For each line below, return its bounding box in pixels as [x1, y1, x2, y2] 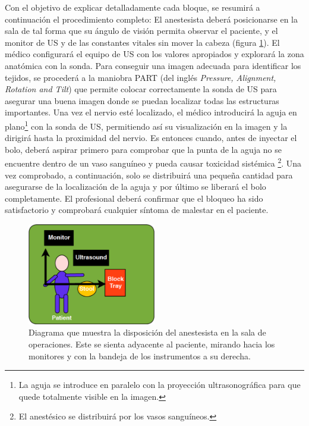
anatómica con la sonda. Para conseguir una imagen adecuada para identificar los [5, 59, 301, 71]
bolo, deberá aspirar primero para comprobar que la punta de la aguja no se [5, 143, 282, 155]
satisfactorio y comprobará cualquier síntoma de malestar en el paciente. [5, 203, 269, 216]
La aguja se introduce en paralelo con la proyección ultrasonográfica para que [18, 378, 301, 391]
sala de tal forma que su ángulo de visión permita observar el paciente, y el [5, 24, 278, 37]
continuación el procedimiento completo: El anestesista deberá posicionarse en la [5, 12, 298, 25]
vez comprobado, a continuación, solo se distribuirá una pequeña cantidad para [5, 168, 293, 181]
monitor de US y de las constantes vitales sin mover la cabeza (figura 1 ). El [5, 36, 280, 48]
